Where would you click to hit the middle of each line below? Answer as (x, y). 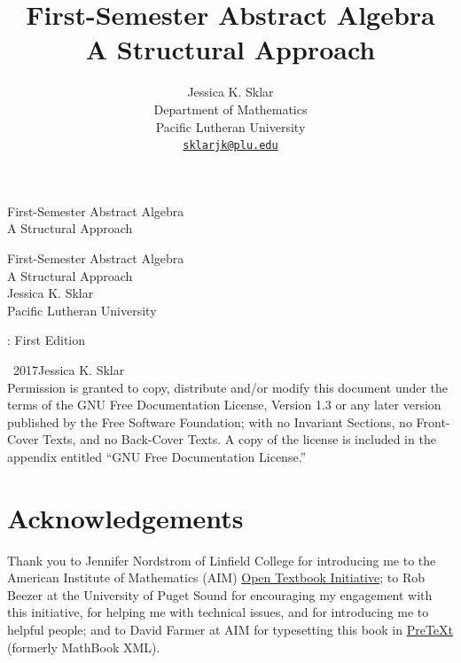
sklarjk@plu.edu (230, 146)
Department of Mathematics (230, 109)
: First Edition (47, 340)
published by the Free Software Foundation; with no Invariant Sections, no (210, 421)
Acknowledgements (125, 517)
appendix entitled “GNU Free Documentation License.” (157, 456)
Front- (433, 421)
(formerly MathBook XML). (84, 647)
